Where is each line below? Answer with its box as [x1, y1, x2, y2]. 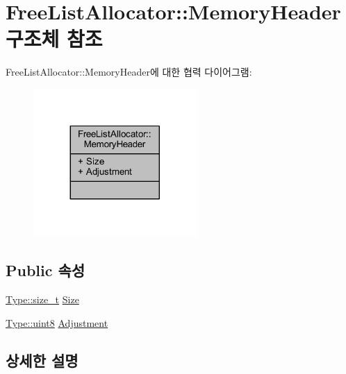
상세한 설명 [6, 349, 79, 371]
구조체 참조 [6, 24, 103, 53]
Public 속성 [6, 260, 85, 281]
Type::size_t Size [6, 292, 79, 307]
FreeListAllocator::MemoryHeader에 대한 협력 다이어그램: [6, 65, 252, 79]
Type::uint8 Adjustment [6, 315, 108, 330]
